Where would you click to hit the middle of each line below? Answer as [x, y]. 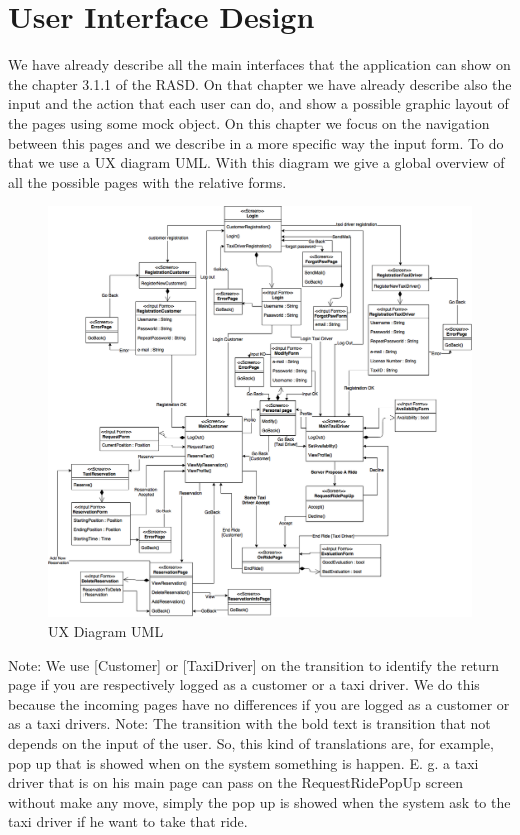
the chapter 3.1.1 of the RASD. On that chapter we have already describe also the [260, 83]
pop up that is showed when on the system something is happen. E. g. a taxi [243, 762]
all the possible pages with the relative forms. [147, 181]
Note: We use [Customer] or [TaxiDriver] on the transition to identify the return [254, 664]
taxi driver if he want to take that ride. [128, 821]
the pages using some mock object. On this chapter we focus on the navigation [249, 122]
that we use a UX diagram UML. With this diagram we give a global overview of [256, 162]
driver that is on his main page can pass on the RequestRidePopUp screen [235, 782]
